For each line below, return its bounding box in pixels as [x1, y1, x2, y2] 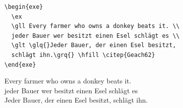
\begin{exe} [4, 3, 43, 10]
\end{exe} [4, 61, 36, 68]
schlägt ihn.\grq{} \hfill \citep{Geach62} [11, 51, 155, 58]
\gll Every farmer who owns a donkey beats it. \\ [11, 23, 180, 30]
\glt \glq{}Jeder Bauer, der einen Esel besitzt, [11, 42, 176, 49]
